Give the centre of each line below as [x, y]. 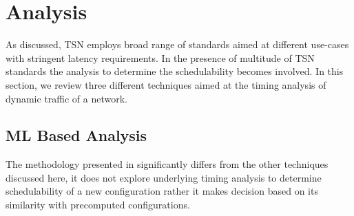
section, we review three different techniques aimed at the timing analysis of [166, 84]
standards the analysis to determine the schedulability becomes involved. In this [175, 71]
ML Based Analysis [76, 135]
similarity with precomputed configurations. [98, 205]
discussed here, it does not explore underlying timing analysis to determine [164, 177]
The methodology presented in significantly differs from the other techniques [167, 164]
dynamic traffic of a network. [67, 98]
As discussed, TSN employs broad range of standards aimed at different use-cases [177, 44]
